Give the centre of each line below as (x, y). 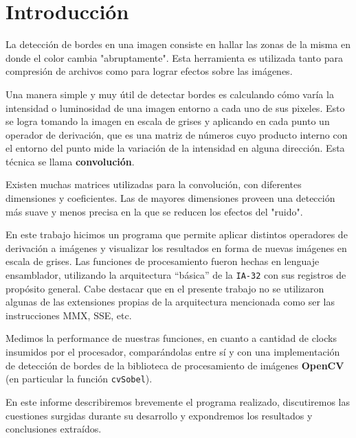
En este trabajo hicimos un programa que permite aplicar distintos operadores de (177, 234)
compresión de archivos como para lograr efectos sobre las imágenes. (149, 71)
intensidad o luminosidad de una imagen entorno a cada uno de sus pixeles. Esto (175, 107)
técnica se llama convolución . (70, 161)
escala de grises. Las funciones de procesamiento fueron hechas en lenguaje (163, 261)
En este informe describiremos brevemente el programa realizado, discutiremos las (178, 401)
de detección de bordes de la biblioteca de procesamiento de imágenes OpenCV (175, 365)
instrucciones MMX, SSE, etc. (69, 315)
